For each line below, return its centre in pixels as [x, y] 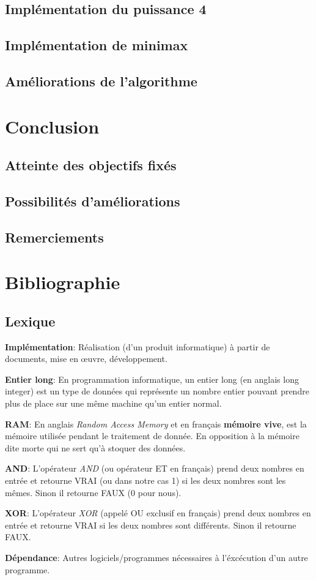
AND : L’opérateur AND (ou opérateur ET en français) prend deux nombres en [155, 468]
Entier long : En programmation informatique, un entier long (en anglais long [152, 379]
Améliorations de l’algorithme [101, 81]
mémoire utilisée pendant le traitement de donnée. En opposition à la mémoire [152, 436]
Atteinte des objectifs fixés [91, 165]
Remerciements [54, 237]
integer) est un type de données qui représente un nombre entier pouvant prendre [157, 391]
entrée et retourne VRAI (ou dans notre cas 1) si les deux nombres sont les [145, 480]
